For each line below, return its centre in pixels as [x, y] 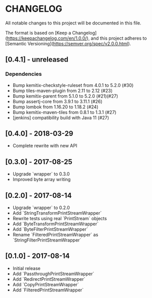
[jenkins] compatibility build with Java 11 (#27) [61, 117]
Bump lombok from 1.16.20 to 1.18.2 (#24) [55, 107]
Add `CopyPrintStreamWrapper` [46, 284]
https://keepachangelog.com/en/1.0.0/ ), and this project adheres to [77, 38]
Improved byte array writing [42, 180]
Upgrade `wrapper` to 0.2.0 [41, 208]
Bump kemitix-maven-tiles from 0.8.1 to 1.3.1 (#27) [64, 112]
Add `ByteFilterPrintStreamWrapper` [50, 229]
